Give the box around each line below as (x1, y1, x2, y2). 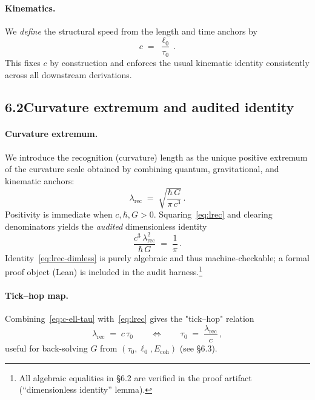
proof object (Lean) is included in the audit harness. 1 (5, 264, 203, 278)
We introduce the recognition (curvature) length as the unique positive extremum (5, 150, 308, 163)
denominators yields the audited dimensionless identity (5, 219, 207, 232)
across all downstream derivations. (5, 68, 132, 81)
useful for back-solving (5, 342, 88, 355)
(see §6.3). (179, 342, 217, 355)
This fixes (5, 56, 41, 68)
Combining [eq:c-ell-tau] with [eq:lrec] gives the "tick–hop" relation (5, 312, 254, 325)
